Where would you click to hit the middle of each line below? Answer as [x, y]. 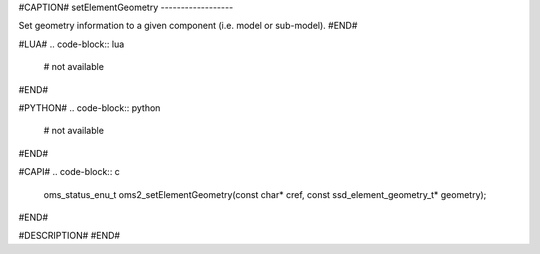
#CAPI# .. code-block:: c [69, 172]
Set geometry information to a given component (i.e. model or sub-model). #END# [188, 26]
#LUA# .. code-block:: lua [71, 44]
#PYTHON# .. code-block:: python [89, 107]
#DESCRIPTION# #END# [69, 236]
